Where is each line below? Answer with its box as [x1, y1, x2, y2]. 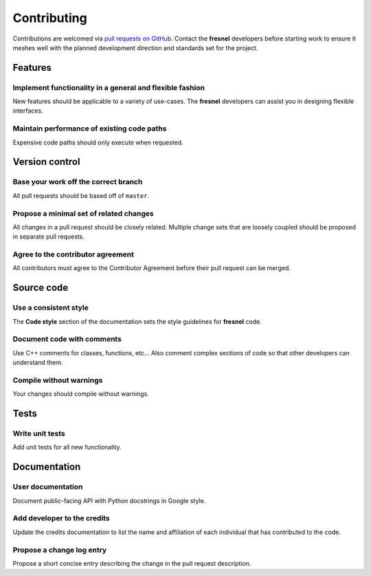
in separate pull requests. [12, 232, 85, 241]
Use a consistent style [12, 303, 89, 313]
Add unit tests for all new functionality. [12, 443, 122, 452]
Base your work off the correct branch [12, 177, 143, 187]
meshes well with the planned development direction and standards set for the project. [12, 43, 258, 52]
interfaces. [12, 107, 44, 115]
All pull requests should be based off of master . [12, 191, 150, 199]
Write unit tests [12, 429, 65, 439]
